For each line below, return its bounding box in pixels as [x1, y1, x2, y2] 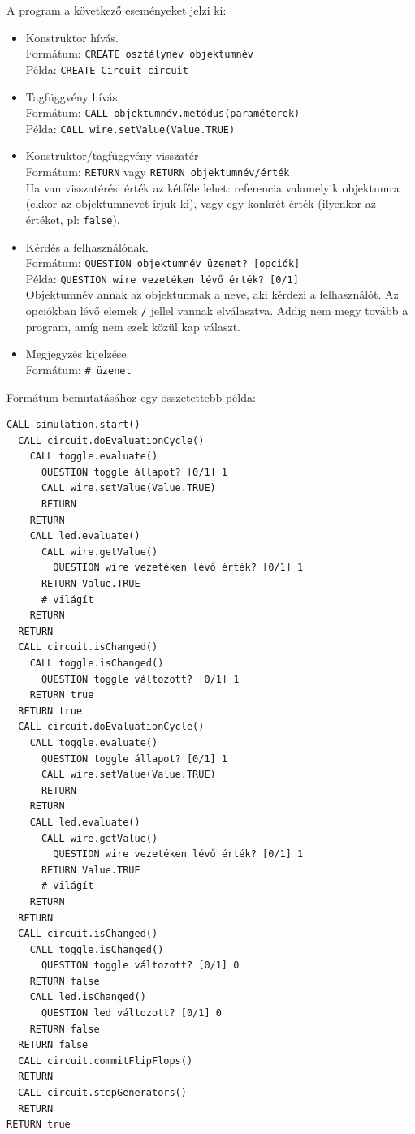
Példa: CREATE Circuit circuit [25, 60, 188, 77]
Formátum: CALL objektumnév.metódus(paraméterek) [25, 104, 300, 121]
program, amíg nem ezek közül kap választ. [25, 317, 240, 334]
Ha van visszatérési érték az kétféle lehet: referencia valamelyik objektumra [25, 179, 400, 196]
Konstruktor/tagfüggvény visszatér [25, 147, 199, 164]
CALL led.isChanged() [29, 991, 146, 1003]
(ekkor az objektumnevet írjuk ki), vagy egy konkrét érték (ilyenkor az [25, 195, 376, 212]
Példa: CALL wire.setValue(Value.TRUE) [25, 119, 236, 136]
